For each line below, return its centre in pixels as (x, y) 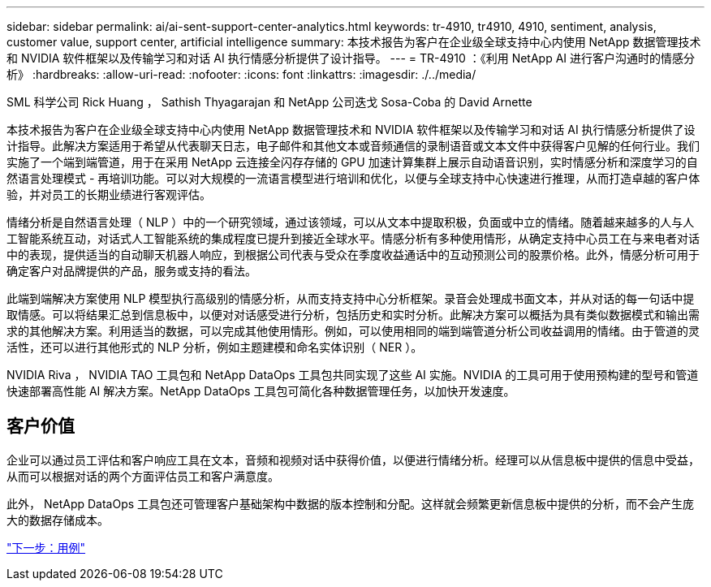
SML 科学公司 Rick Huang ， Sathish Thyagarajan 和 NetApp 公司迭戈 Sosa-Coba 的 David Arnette (269, 102)
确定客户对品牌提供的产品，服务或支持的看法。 (131, 271)
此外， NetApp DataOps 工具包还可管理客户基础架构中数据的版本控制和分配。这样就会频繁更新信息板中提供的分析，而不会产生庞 (351, 503)
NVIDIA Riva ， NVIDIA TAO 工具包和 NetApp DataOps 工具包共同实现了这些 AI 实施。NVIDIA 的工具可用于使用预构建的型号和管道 (353, 375)
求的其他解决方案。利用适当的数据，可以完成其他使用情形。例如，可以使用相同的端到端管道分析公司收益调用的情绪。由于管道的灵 (353, 331)
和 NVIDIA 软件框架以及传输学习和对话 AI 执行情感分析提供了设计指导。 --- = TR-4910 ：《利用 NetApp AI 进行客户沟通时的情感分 (351, 58)
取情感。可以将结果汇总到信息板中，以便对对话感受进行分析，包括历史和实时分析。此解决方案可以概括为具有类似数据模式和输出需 (353, 315)
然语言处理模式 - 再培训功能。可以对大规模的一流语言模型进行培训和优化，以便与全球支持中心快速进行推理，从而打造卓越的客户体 (353, 178)
